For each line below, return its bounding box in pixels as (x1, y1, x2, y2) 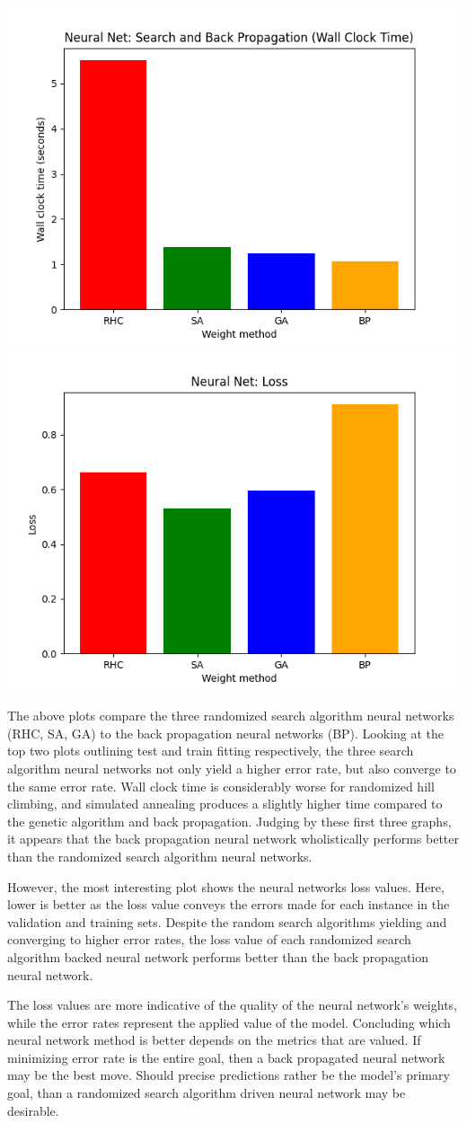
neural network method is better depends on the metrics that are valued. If (7, 1030, 421, 1049)
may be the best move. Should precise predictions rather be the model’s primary (7, 1066, 450, 1084)
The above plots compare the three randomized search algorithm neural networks (7, 706, 454, 725)
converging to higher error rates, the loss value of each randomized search (7, 930, 411, 949)
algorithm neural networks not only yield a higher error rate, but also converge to (7, 758, 456, 777)
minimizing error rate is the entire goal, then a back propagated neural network (7, 1048, 445, 1066)
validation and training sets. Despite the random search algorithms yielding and (7, 912, 447, 931)
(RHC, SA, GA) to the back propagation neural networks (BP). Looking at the (7, 723, 445, 742)
